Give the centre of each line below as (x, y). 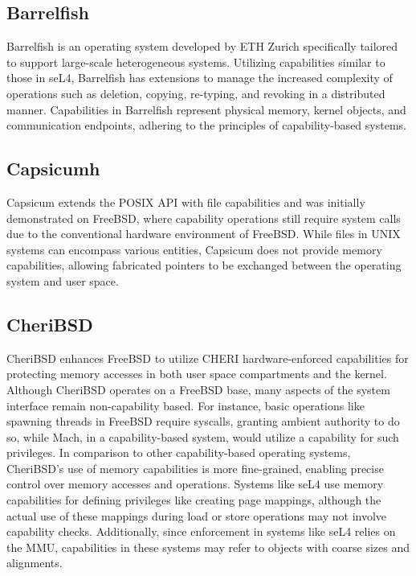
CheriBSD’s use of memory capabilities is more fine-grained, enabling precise (195, 468)
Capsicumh (53, 169)
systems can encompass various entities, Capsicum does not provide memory (194, 249)
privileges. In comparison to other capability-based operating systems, (179, 453)
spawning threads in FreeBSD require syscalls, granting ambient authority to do (203, 421)
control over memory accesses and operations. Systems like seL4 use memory (195, 484)
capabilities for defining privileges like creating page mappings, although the (194, 500)
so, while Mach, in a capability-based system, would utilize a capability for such (203, 436)
